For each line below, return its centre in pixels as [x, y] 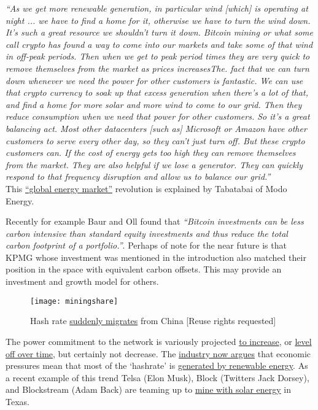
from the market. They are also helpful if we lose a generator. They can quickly [154, 164]
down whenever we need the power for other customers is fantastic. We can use [154, 80]
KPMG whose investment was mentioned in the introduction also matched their [156, 257]
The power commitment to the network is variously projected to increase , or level [159, 341]
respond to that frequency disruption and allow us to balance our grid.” [138, 176]
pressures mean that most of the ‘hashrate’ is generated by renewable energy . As [157, 366]
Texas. [17, 401]
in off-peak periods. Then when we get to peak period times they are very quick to [158, 56]
